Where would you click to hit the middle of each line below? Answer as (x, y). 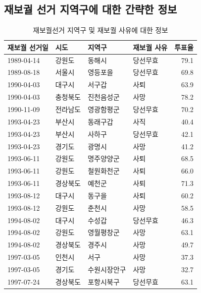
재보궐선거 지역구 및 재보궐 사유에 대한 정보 (100, 30)
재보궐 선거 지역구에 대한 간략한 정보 (91, 9)
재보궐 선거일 (28, 47)
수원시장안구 (107, 269)
